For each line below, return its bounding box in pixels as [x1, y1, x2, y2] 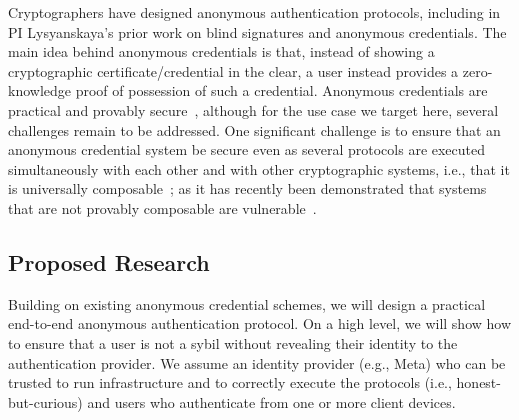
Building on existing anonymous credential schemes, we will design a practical [8, 293, 486, 314]
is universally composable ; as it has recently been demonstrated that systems [8, 178, 487, 199]
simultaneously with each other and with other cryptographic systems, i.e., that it [8, 158, 510, 179]
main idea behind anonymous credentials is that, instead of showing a [8, 41, 435, 62]
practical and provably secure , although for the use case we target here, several [8, 99, 499, 120]
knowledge [8, 80, 71, 101]
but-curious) [8, 391, 83, 412]
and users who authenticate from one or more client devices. [87, 391, 456, 412]
